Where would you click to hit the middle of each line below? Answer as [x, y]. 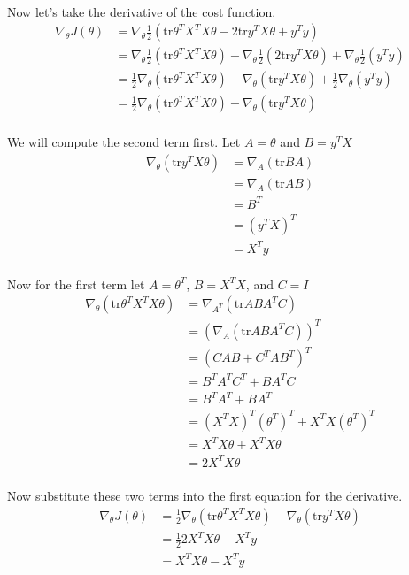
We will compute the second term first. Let [124, 142]
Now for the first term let [76, 284]
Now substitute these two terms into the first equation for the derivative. [205, 495]
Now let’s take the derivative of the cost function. [142, 11]
